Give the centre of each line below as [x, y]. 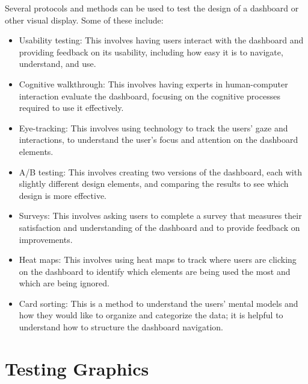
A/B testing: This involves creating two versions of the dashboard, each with [160, 172]
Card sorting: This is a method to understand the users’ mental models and [159, 303]
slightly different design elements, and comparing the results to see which [154, 184]
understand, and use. [57, 64]
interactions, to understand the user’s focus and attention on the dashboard [159, 140]
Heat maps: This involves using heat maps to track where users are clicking [158, 260]
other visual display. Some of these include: [84, 20]
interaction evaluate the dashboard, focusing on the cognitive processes [149, 96]
